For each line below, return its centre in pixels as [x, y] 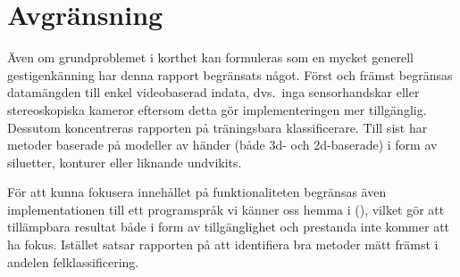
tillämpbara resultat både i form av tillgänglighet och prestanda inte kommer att [229, 227]
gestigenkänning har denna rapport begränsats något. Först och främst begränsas [230, 74]
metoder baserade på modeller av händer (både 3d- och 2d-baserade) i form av [222, 145]
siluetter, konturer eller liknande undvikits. [125, 162]
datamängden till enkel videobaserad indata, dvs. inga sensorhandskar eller [213, 92]
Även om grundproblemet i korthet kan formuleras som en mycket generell [210, 57]
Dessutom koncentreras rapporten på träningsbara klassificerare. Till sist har [217, 127]
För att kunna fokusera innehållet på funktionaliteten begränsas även [197, 192]
